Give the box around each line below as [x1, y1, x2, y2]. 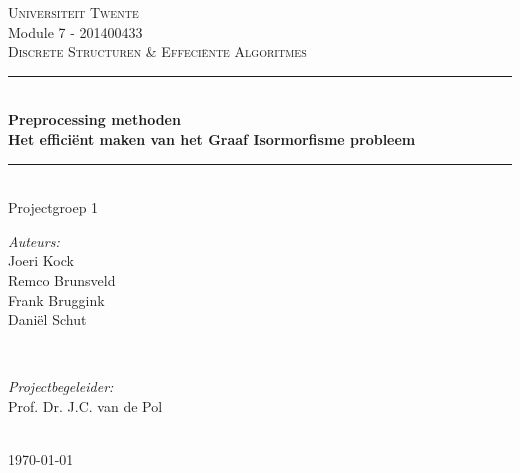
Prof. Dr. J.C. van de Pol [8, 395, 163, 416]
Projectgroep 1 [8, 197, 99, 218]
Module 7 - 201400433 [8, 21, 143, 42]
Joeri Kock [8, 250, 74, 271]
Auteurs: [8, 230, 60, 251]
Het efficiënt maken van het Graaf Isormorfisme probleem [8, 128, 416, 149]
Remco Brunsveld [8, 269, 116, 290]
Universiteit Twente [8, 2, 139, 22]
